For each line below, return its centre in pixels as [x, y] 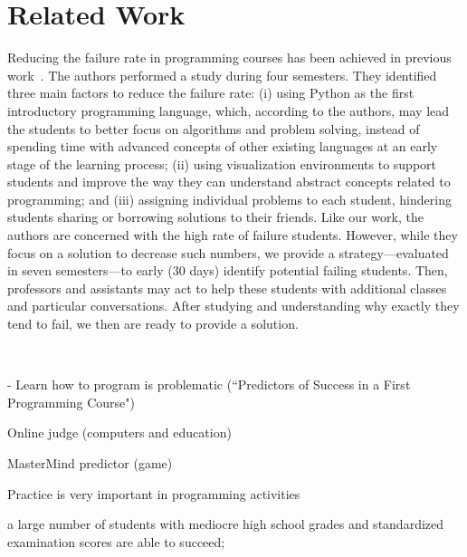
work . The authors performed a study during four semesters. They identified [222, 75]
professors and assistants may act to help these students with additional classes [227, 288]
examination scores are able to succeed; [116, 541]
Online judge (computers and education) [119, 432]
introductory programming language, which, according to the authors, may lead [229, 110]
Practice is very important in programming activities [154, 493]
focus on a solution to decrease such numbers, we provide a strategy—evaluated [228, 252]
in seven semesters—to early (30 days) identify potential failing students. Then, [228, 270]
